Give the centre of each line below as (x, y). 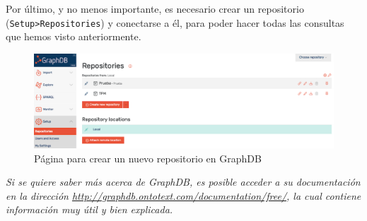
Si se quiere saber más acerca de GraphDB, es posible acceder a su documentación (183, 182)
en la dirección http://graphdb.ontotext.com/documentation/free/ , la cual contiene (183, 195)
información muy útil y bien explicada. (89, 209)
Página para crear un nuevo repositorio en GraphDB (148, 158)
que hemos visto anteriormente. (74, 36)
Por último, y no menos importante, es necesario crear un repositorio (155, 8)
